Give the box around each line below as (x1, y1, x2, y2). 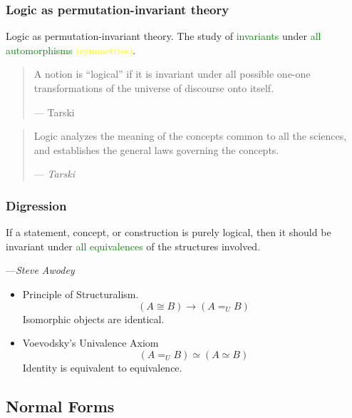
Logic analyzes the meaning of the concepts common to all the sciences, (33, 128, 347, 143)
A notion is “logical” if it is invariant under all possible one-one (33, 66, 311, 81)
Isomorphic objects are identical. (22, 311, 165, 326)
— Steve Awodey (6, 262, 75, 277)
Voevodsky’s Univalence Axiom (22, 335, 159, 350)
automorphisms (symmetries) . (6, 42, 136, 57)
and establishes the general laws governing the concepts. (33, 142, 279, 157)
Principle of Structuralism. (22, 286, 139, 301)
